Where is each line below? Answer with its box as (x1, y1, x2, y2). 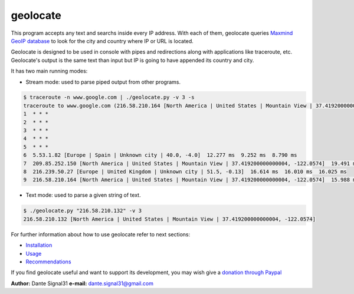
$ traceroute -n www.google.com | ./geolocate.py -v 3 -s (23, 94, 195, 101)
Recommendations (25, 258, 71, 265)
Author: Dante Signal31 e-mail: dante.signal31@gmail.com (11, 280, 153, 287)
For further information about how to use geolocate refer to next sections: (11, 230, 191, 238)
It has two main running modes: (11, 68, 88, 75)
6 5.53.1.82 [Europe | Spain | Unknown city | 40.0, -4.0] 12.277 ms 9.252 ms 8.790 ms (23, 152, 297, 158)
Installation (25, 242, 53, 249)
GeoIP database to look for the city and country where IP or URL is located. (11, 37, 194, 44)
